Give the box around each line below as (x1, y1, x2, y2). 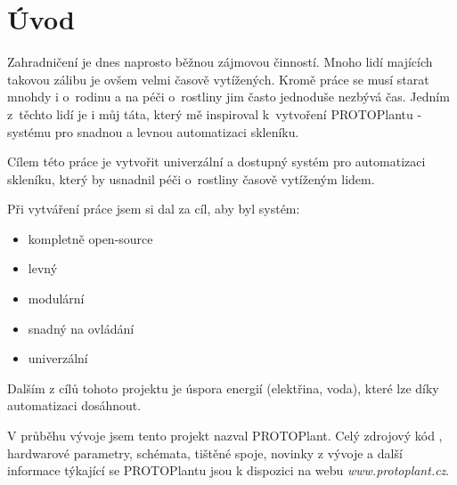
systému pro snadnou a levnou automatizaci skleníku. (7, 122, 299, 141)
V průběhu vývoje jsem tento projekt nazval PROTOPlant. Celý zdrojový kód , (7, 426, 443, 445)
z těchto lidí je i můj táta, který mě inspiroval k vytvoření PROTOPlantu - (7, 104, 422, 123)
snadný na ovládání (28, 319, 135, 337)
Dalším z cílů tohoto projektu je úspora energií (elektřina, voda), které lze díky (7, 378, 439, 397)
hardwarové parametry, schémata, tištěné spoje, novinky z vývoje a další (7, 443, 403, 462)
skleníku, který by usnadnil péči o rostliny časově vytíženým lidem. (7, 169, 375, 188)
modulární (28, 289, 85, 308)
